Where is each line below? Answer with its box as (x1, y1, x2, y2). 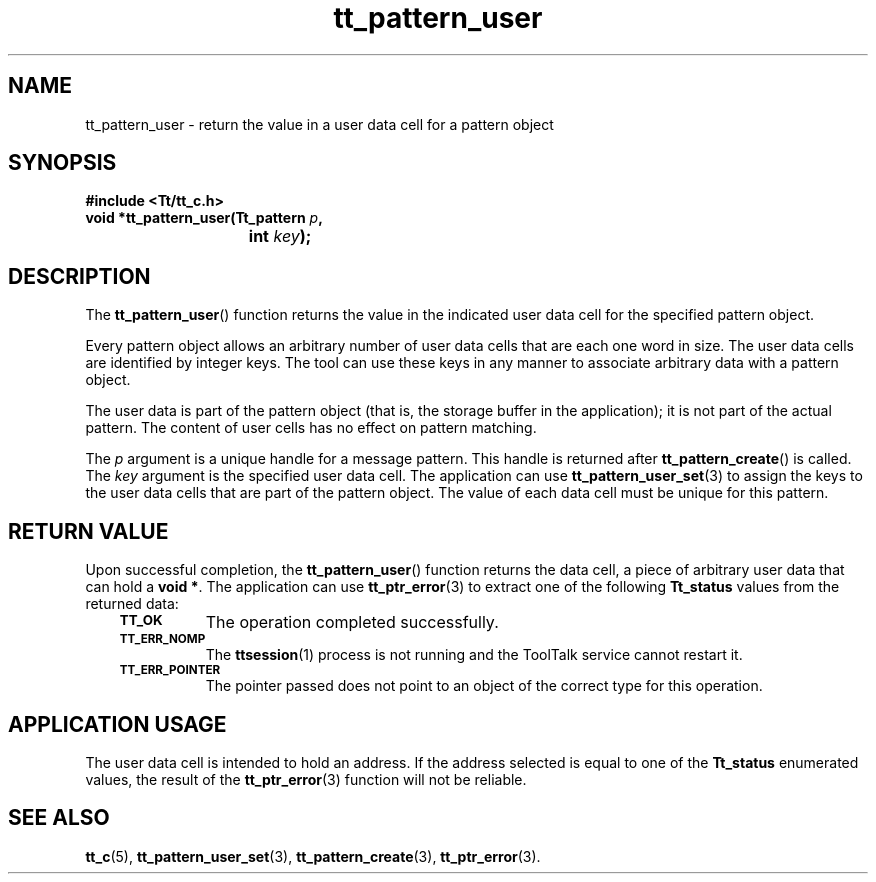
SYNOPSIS (8, 150, 117, 176)
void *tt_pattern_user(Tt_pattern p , (85, 209, 323, 227)
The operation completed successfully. (205, 612, 499, 633)
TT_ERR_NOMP (119, 632, 206, 647)
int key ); (248, 226, 312, 247)
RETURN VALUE (8, 518, 169, 544)
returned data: (85, 595, 179, 613)
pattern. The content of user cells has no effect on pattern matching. (85, 419, 537, 437)
